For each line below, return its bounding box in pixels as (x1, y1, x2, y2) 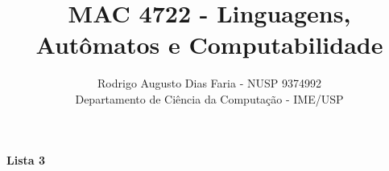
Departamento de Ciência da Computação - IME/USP (75, 90, 344, 107)
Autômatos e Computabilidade (35, 28, 383, 61)
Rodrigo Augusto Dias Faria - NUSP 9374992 (97, 75, 321, 92)
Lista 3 (6, 151, 46, 168)
